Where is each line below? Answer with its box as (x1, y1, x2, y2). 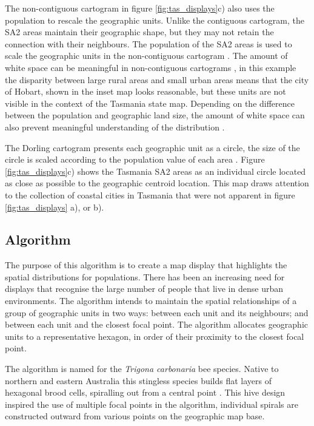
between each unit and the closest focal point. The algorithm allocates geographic (5, 318, 309, 331)
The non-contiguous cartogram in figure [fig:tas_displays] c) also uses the (5, 2, 275, 14)
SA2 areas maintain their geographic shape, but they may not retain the (5, 25, 274, 38)
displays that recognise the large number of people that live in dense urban (5, 282, 283, 295)
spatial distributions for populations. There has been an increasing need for (5, 270, 285, 283)
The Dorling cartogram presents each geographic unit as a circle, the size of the (5, 141, 300, 154)
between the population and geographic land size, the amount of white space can (5, 109, 305, 121)
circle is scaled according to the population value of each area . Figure (5, 153, 265, 166)
